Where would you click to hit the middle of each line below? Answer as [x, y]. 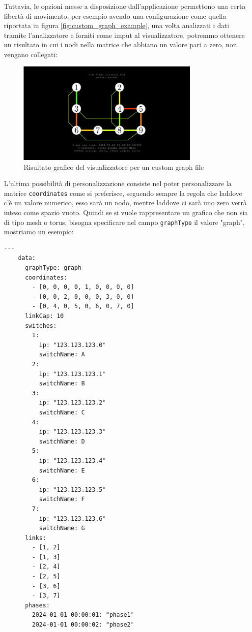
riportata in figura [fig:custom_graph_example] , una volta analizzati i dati [117, 25]
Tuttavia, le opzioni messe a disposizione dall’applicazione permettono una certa [125, 6]
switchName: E [62, 470]
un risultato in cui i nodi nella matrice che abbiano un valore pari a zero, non [121, 45]
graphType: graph [53, 268]
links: [35, 538]
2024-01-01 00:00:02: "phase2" [83, 625]
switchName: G [62, 528]
